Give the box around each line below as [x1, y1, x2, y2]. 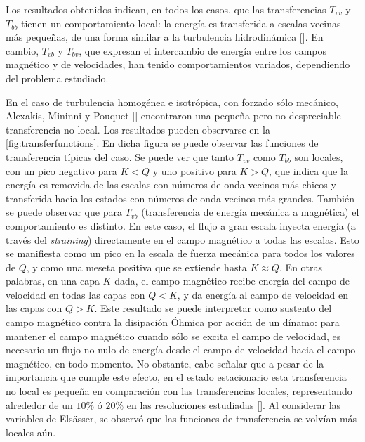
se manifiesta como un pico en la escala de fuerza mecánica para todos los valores [6, 246, 355, 261]
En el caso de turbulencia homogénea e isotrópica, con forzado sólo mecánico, [6, 94, 338, 109]
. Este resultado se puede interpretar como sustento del [94, 301, 332, 316]
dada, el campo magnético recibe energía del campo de [114, 273, 350, 288]
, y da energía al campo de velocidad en [177, 287, 348, 301]
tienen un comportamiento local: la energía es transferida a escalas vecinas [21, 15, 341, 30]
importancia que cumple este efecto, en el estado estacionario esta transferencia [6, 370, 347, 384]
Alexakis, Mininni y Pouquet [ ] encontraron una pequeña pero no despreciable [6, 108, 341, 123]
